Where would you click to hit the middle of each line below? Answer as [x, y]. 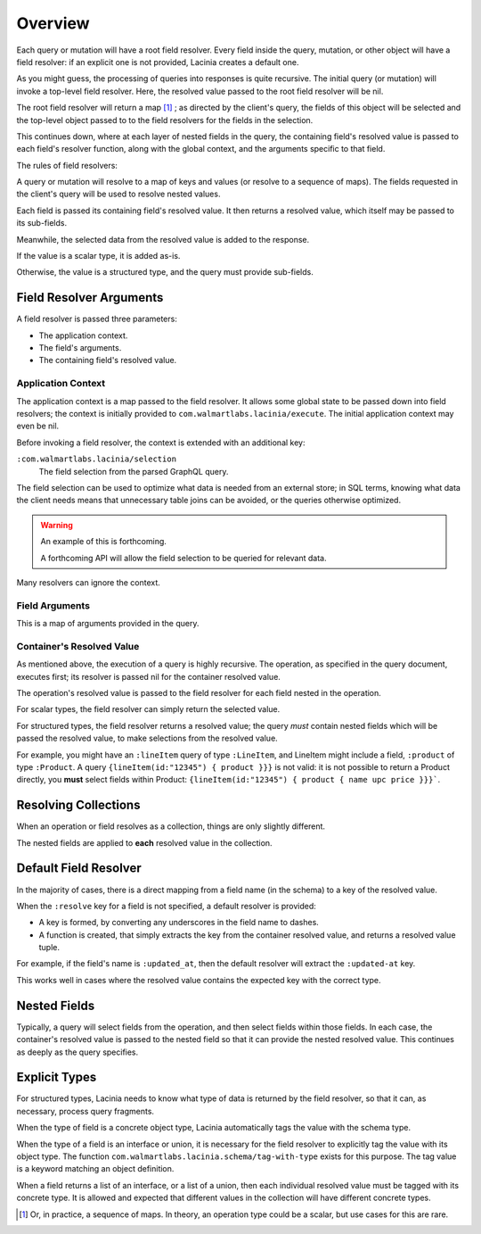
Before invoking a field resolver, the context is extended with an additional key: [161, 443]
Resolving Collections [78, 805]
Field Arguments [53, 605]
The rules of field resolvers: [67, 165]
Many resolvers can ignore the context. [88, 582]
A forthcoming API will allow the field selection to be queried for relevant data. [183, 558]
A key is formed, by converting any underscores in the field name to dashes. [179, 923]
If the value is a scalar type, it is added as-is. [98, 256]
